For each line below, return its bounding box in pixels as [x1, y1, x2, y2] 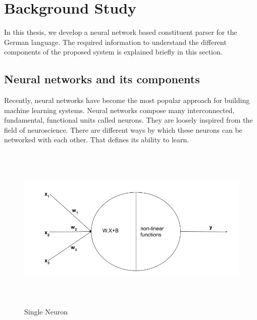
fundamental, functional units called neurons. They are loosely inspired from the [4, 115, 253, 125]
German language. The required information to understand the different [4, 36, 227, 47]
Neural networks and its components [4, 71, 200, 87]
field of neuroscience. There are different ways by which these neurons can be [4, 124, 242, 135]
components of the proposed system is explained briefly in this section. [4, 46, 223, 57]
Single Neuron [24, 306, 68, 317]
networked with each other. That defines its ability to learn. [4, 134, 189, 145]
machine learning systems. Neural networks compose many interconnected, [4, 104, 235, 115]
